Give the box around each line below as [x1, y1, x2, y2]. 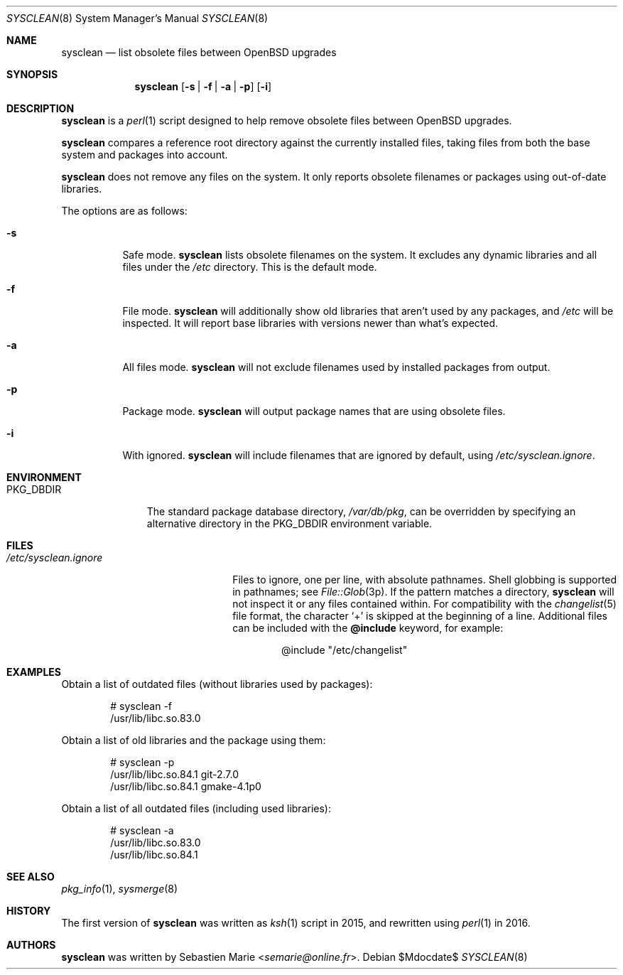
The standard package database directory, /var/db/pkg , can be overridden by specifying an [146, 505, 576, 517]
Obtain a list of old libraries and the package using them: [61, 734, 326, 746]
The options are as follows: [61, 205, 188, 217]
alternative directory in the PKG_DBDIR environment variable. [146, 517, 433, 529]
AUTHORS [6, 939, 56, 951]
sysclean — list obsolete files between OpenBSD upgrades [61, 46, 337, 58]
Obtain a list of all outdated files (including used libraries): [61, 802, 331, 814]
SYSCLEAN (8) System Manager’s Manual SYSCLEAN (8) [6, 12, 269, 24]
